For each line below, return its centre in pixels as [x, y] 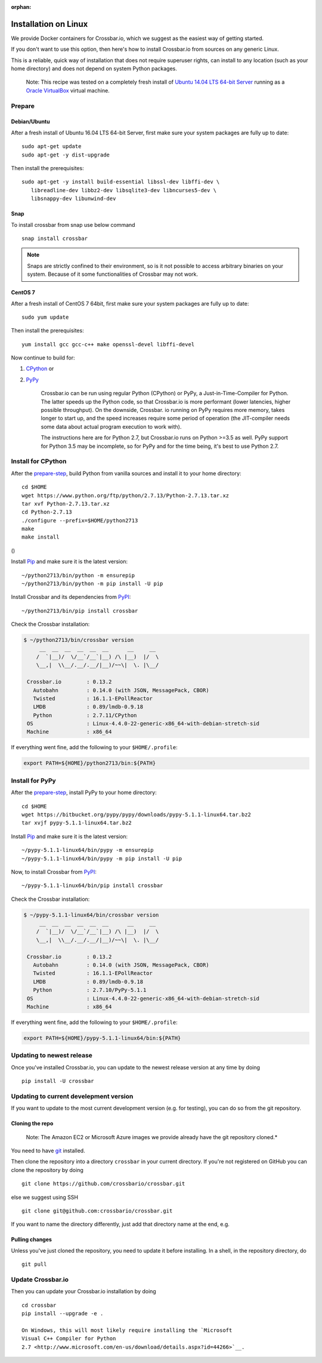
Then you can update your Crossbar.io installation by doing [83, 1291]
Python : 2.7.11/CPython [85, 715]
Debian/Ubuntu [30, 122]
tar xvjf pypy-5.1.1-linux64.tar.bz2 [77, 823]
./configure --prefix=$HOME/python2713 [80, 520]
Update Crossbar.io [40, 1279]
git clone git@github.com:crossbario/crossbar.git [97, 1211]
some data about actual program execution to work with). [111, 426]
